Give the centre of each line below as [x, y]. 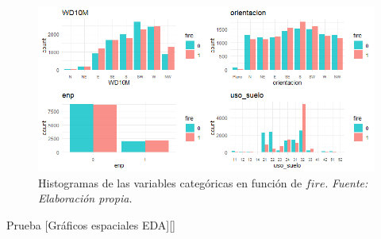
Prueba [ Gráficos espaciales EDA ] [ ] [91, 224]
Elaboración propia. [85, 198]
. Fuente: [346, 182]
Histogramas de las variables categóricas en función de [170, 182]
